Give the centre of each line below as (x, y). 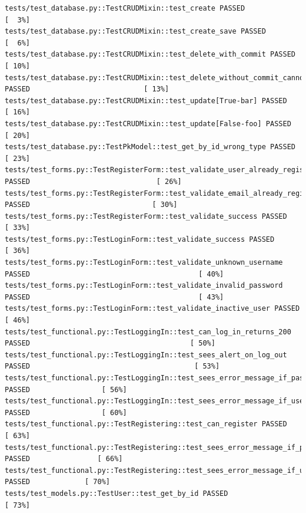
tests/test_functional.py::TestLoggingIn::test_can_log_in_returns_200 (148, 332)
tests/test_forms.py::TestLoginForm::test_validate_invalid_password (144, 286)
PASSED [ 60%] (66, 412)
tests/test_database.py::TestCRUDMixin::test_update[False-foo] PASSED (148, 124)
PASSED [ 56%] (66, 389)
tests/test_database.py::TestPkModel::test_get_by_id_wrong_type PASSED (150, 147)
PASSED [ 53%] (112, 366)
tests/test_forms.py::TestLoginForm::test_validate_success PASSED (140, 239)
